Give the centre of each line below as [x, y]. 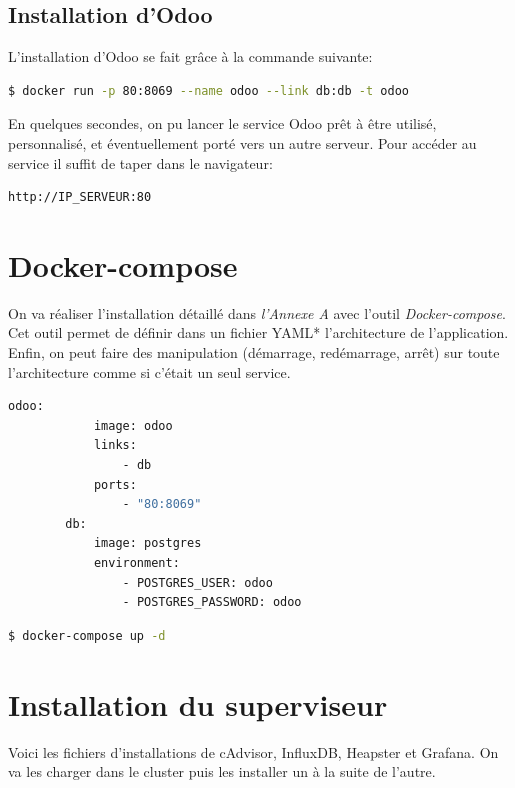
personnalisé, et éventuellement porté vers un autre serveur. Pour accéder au [242, 142]
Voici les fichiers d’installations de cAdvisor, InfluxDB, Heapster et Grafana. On [253, 751]
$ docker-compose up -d [87, 635]
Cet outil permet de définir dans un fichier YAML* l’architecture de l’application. [258, 332]
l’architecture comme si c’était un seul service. [149, 371]
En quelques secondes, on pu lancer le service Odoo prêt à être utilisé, [222, 123]
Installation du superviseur [198, 703]
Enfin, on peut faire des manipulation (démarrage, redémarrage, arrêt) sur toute [254, 352]
